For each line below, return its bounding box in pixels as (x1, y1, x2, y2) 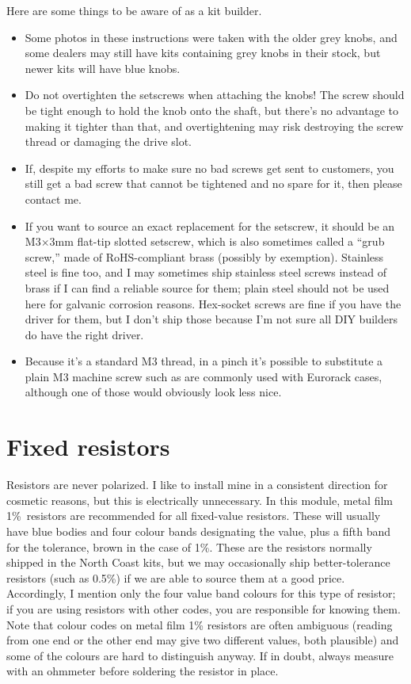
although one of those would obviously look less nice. (25, 384, 282, 400)
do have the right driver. (25, 326, 144, 342)
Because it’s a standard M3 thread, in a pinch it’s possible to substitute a (25, 353, 383, 369)
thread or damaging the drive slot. (25, 133, 192, 150)
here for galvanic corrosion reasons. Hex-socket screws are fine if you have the (25, 295, 401, 311)
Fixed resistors (6, 430, 170, 463)
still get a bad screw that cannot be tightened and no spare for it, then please (25, 175, 402, 192)
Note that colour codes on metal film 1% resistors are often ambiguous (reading (6, 616, 393, 632)
